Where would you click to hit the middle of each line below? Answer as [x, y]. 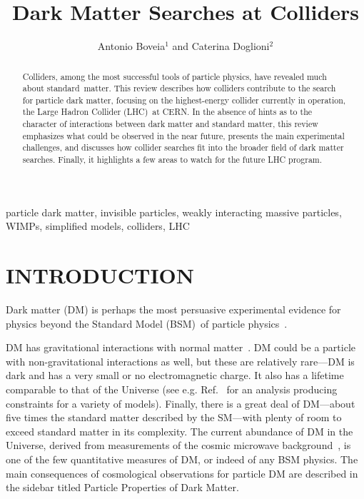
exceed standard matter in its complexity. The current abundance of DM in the [180, 431]
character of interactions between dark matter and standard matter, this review [170, 124]
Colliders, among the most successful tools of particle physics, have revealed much [175, 76]
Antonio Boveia [131, 46]
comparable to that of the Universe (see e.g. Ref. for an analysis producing [172, 389]
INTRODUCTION [100, 275]
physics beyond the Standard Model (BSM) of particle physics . [147, 323]
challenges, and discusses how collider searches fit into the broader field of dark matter [183, 147]
